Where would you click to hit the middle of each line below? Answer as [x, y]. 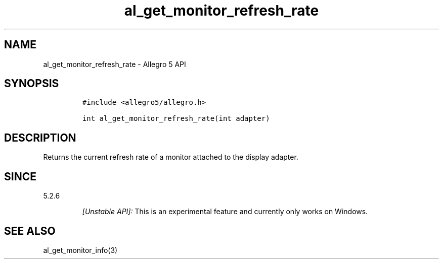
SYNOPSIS [32, 84]
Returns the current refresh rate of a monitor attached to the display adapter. [171, 157]
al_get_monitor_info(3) [80, 250]
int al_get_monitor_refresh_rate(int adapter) [176, 119]
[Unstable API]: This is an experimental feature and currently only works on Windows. [225, 212]
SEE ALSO [30, 231]
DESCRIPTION [40, 138]
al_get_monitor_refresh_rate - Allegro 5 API [115, 64]
